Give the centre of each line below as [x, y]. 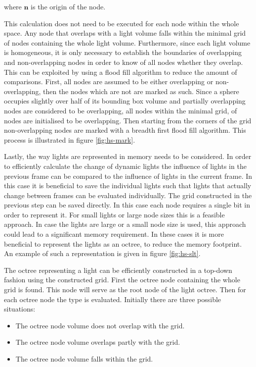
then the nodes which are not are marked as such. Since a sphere [141, 91]
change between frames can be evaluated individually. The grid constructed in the [128, 195]
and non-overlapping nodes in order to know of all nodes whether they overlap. [124, 62]
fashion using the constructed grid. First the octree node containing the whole [122, 280]
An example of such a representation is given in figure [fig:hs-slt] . [102, 253]
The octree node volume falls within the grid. [84, 359]
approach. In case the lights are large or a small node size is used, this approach [125, 224]
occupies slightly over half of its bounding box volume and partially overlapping [125, 101]
